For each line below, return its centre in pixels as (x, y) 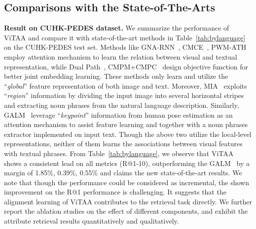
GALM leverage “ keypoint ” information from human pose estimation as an (118, 114)
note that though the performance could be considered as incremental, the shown (127, 182)
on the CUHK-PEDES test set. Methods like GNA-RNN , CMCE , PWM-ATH (125, 47)
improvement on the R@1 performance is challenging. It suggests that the (115, 192)
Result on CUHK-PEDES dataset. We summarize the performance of (117, 28)
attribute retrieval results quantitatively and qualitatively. (91, 221)
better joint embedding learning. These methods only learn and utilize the (116, 76)
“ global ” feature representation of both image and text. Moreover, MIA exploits (126, 85)
